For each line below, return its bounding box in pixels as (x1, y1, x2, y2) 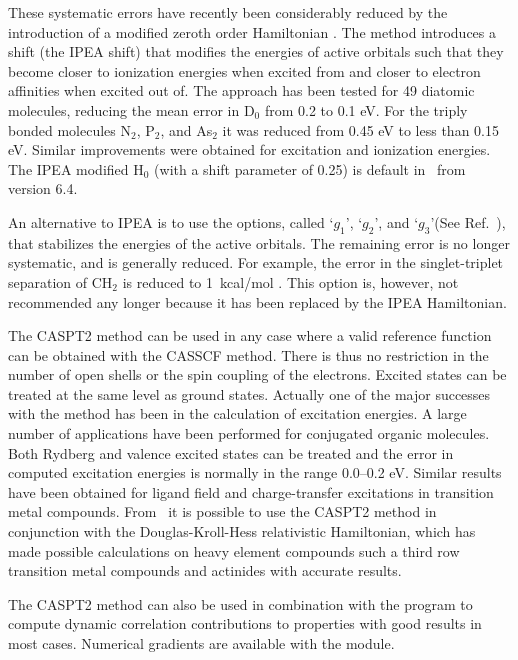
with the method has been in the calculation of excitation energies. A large (8, 403, 467, 424)
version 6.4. (8, 178, 78, 199)
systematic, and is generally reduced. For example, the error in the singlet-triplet (8, 252, 504, 273)
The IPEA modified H (8, 158, 144, 179)
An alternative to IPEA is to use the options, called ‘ (8, 211, 334, 232)
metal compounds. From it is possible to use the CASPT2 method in (8, 501, 437, 522)
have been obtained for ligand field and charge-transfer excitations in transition (8, 481, 494, 502)
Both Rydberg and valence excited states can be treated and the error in (8, 442, 454, 463)
